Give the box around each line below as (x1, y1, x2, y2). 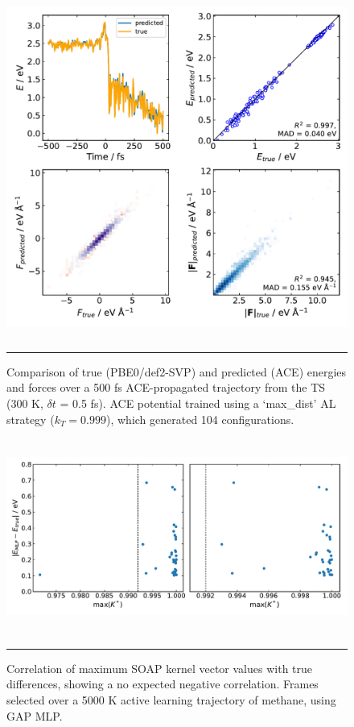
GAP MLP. (6, 707, 63, 724)
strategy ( (6, 410, 55, 427)
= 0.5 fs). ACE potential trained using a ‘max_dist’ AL (60, 395, 336, 412)
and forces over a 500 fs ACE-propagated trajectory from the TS (6, 379, 326, 396)
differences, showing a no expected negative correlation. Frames (6, 675, 319, 692)
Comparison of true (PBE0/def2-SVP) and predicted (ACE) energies (6, 363, 347, 380)
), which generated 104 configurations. (106, 410, 294, 427)
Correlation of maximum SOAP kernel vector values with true (6, 659, 313, 676)
